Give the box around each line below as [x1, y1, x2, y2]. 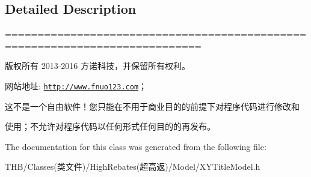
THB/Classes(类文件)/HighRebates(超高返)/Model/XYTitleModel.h [5, 160, 260, 173]
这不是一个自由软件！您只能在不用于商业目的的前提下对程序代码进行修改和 [5, 100, 300, 112]
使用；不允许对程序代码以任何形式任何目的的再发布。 [5, 120, 215, 133]
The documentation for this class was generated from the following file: [5, 140, 266, 152]
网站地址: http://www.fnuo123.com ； [5, 79, 147, 92]
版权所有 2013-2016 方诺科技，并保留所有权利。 [5, 59, 190, 72]
